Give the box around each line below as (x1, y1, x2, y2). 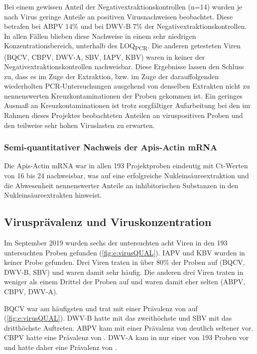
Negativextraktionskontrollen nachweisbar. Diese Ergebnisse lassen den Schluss (4, 61, 244, 72)
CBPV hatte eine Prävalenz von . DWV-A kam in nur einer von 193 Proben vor (4, 332, 249, 343)
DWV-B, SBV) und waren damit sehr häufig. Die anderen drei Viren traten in (4, 266, 244, 277)
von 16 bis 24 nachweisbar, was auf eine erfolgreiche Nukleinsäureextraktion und (4, 170, 249, 181)
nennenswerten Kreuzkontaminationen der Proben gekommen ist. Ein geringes (4, 90, 243, 101)
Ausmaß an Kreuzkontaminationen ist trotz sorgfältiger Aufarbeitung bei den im (4, 100, 250, 111)
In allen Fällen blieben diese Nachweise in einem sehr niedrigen (4, 30, 196, 41)
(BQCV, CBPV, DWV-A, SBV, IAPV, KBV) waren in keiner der (4, 51, 205, 62)
